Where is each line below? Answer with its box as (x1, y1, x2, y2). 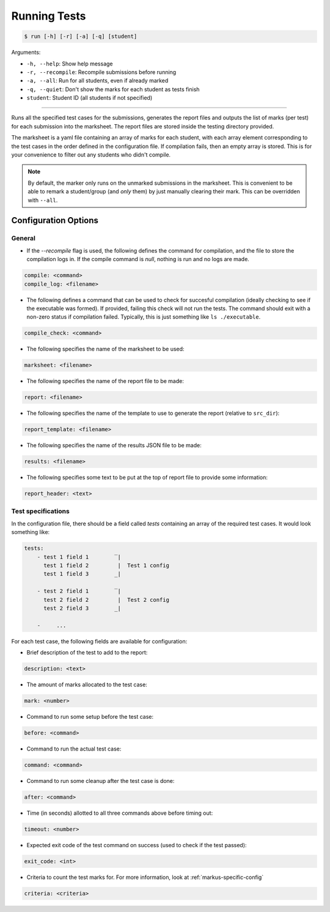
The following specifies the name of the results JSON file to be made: (26, 442, 202, 449)
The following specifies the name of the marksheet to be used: (26, 346, 185, 353)
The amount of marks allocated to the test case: (26, 681, 148, 688)
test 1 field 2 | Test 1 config (43, 562, 169, 569)
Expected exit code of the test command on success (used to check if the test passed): (26, 841, 247, 848)
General (11, 234, 36, 243)
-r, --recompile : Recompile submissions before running (26, 68, 177, 76)
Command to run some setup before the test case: (26, 713, 154, 721)
